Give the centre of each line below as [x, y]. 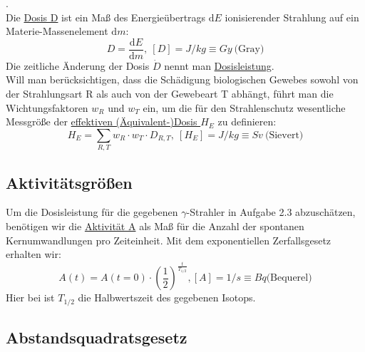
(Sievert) [284, 135]
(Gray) [249, 50]
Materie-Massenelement [57, 31]
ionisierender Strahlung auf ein [292, 17]
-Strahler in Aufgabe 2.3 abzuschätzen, [271, 212]
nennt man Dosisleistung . [219, 65]
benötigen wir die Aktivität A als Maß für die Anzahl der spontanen [155, 226]
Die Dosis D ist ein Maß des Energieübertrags [106, 17]
